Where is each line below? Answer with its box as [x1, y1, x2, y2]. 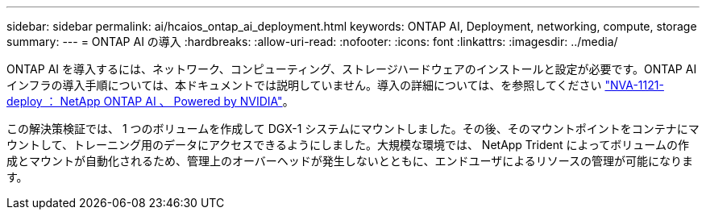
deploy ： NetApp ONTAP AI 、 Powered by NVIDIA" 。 [6, 94, 294, 108]
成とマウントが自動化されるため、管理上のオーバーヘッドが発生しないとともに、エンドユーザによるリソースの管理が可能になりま [6, 154, 694, 168]
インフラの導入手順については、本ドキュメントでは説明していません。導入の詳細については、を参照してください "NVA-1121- [6, 78, 664, 92]
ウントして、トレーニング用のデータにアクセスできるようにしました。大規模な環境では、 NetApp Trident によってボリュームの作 [6, 138, 689, 152]
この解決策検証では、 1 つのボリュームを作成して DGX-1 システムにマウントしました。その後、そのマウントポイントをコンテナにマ [6, 122, 700, 135]
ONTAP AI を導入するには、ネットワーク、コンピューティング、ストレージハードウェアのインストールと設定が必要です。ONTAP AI [6, 62, 697, 76]
